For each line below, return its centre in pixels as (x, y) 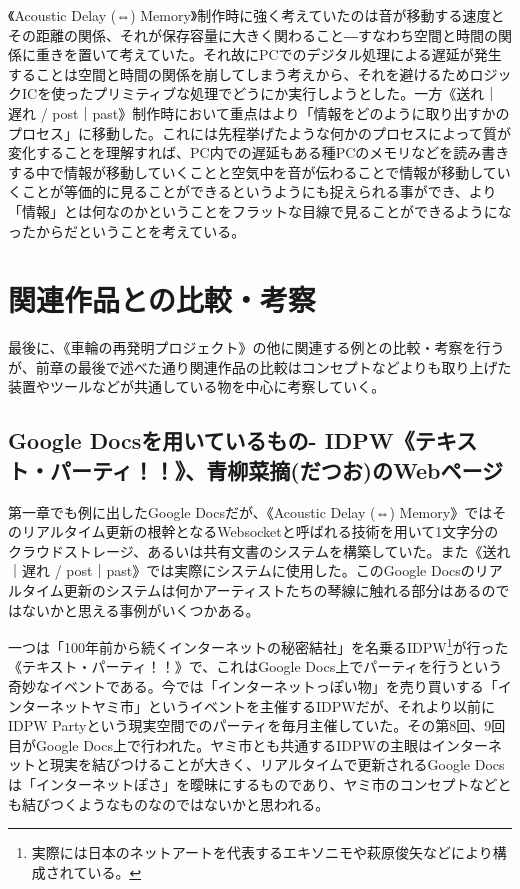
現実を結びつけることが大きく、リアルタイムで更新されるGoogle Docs (277, 764)
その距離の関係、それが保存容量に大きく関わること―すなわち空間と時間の (253, 34)
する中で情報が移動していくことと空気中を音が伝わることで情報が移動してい (259, 171)
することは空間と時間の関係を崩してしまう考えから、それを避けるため (239, 73)
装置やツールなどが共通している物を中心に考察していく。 (197, 386)
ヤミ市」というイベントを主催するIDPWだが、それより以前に (293, 705)
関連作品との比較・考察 (162, 299)
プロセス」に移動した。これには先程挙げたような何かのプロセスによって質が (259, 132)
